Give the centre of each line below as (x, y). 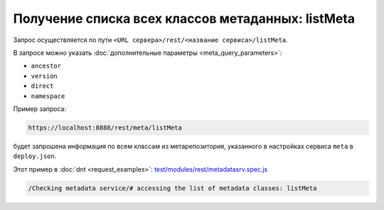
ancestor (46, 66)
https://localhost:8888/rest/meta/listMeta (105, 127)
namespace (48, 96)
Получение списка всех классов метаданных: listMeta (184, 19)
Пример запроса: (40, 109)
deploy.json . (35, 156)
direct (42, 86)
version (44, 76)
